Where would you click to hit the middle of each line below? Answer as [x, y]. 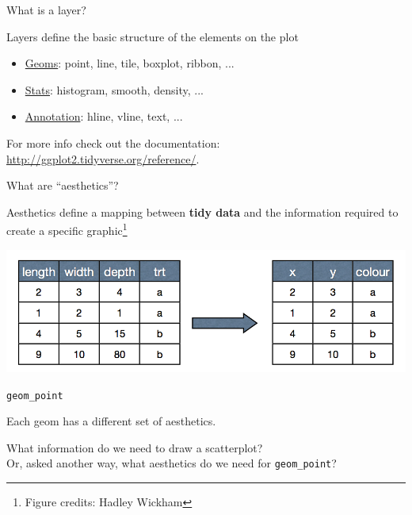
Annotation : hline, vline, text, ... [104, 116]
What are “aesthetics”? [63, 185]
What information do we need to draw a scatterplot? [135, 447]
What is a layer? [46, 10]
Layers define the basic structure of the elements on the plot [153, 36]
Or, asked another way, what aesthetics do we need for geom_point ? [172, 463]
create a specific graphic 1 [67, 229]
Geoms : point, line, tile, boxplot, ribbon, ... [130, 63]
